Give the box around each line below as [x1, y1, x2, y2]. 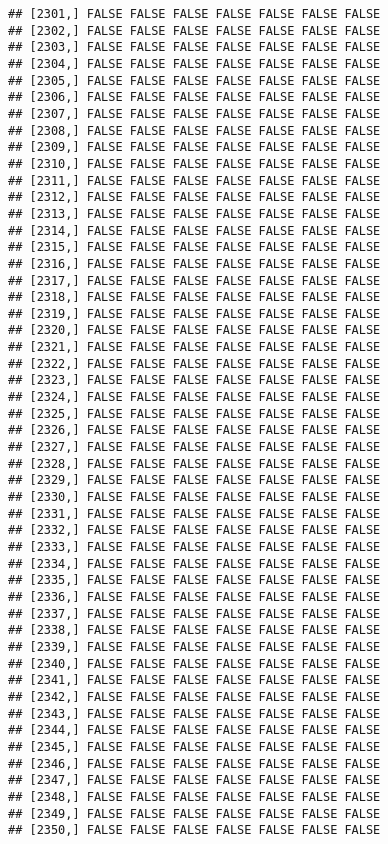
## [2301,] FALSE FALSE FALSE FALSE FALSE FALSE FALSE [8, 7, 381, 21]
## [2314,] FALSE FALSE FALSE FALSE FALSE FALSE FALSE [8, 223, 381, 238]
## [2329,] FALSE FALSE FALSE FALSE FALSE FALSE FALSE [8, 473, 381, 488]
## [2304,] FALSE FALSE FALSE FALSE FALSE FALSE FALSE [8, 56, 381, 71]
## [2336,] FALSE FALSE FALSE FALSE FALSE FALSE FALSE [8, 589, 381, 604]
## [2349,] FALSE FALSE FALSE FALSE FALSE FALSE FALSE [8, 806, 381, 821]
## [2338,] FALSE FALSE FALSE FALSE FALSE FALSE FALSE [8, 623, 381, 638]
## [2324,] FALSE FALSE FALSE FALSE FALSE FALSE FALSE [8, 390, 381, 405]
